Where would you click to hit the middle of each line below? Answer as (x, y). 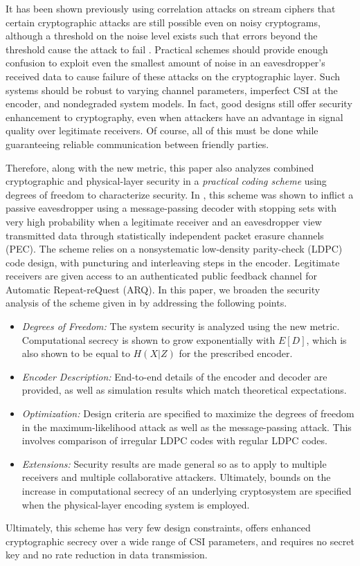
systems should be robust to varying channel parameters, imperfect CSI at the (172, 90)
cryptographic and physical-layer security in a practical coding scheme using (166, 181)
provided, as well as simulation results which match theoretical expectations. (184, 390)
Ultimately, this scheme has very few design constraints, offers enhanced (158, 528)
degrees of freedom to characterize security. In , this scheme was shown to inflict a (180, 194)
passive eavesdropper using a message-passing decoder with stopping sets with (171, 208)
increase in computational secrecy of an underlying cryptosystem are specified (187, 491)
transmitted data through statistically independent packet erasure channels (165, 235)
